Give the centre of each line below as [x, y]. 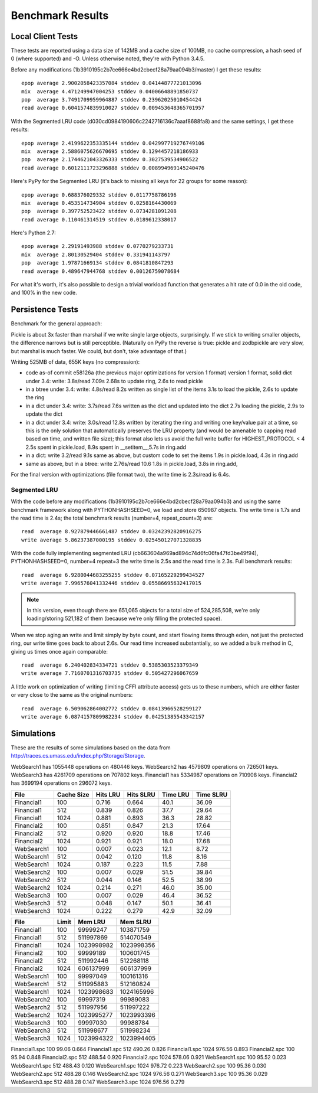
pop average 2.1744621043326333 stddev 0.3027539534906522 [110, 160]
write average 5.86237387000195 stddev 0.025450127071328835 [111, 540]
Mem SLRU [135, 922]
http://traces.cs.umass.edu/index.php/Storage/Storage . [78, 756]
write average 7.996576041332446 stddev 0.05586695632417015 [111, 583]
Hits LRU [108, 794]
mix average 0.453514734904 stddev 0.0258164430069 [99, 203]
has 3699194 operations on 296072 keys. [61, 783]
